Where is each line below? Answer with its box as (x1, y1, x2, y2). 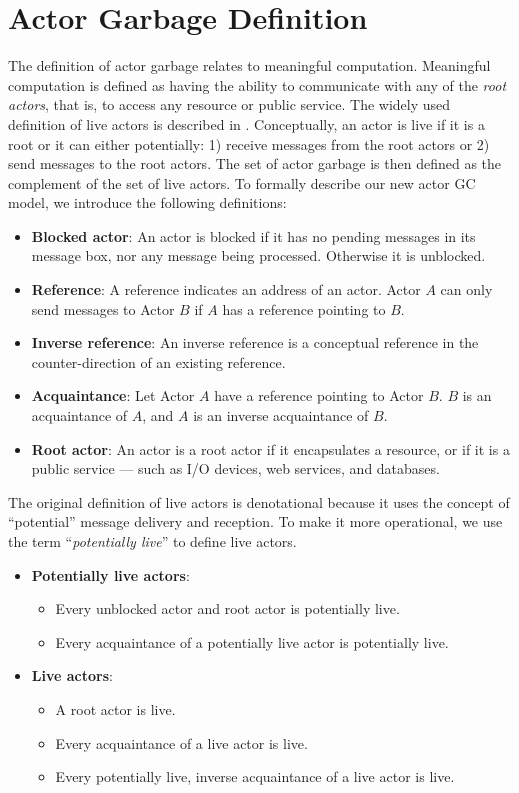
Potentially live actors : (31, 564, 190, 585)
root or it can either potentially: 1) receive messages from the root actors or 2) (8, 133, 490, 154)
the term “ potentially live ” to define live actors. (8, 531, 297, 551)
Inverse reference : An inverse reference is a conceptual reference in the (31, 332, 479, 353)
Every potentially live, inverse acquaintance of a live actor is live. (55, 766, 455, 787)
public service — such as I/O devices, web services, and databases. (31, 458, 440, 479)
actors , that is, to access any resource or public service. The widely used (8, 94, 451, 115)
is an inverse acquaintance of (193, 405, 369, 426)
